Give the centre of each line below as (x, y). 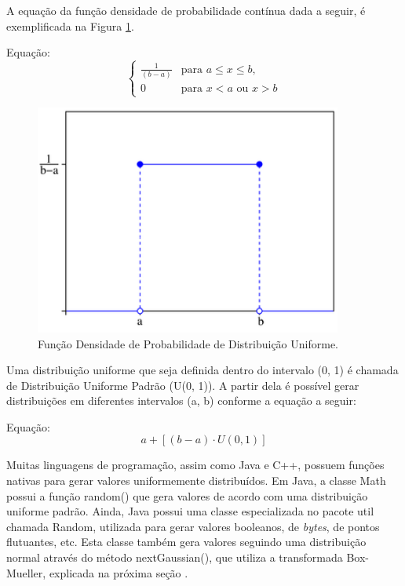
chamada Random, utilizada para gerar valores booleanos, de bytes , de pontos (193, 526)
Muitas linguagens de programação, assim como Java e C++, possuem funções (195, 465)
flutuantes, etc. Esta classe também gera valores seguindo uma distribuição (186, 542)
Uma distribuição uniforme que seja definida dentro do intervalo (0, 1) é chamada (202, 370)
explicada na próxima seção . (119, 572)
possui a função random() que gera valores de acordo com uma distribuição (187, 495)
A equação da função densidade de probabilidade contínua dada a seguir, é (186, 10)
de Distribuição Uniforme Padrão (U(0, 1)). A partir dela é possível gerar (183, 385)
